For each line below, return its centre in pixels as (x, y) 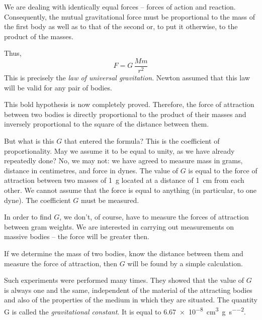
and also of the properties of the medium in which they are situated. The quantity (131, 300)
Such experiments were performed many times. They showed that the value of (124, 280)
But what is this (29, 141)
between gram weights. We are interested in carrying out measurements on (119, 226)
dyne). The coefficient (37, 200)
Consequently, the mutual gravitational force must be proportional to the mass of (130, 16)
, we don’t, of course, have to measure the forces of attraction (154, 217)
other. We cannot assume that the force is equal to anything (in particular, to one (130, 190)
